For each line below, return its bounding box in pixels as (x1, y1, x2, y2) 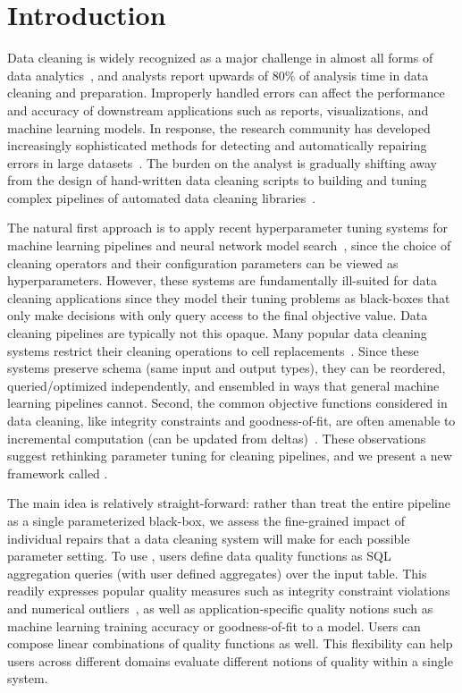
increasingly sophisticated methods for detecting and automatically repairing (7, 136, 427, 155)
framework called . (7, 463, 108, 482)
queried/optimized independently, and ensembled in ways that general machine (7, 376, 440, 394)
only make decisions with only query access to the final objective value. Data (7, 306, 428, 325)
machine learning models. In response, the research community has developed (7, 118, 431, 137)
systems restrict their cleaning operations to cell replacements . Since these (7, 341, 419, 359)
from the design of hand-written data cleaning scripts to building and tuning (7, 171, 427, 190)
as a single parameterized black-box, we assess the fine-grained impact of (7, 511, 406, 529)
